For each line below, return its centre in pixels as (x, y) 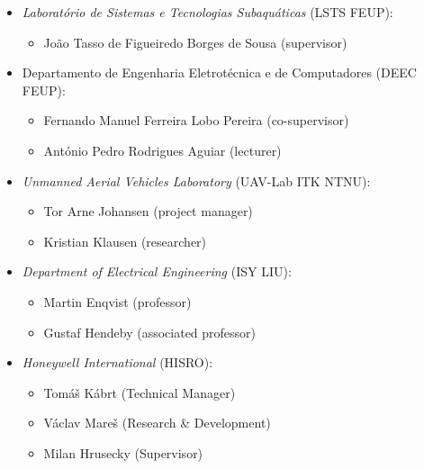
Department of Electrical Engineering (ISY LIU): (157, 271)
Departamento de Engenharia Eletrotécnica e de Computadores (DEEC (219, 72)
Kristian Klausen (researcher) (125, 241)
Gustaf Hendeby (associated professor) (150, 332)
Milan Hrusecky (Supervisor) (123, 452)
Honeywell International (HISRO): (117, 362)
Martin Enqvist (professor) (117, 301)
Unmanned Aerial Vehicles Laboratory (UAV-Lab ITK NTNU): (196, 180)
